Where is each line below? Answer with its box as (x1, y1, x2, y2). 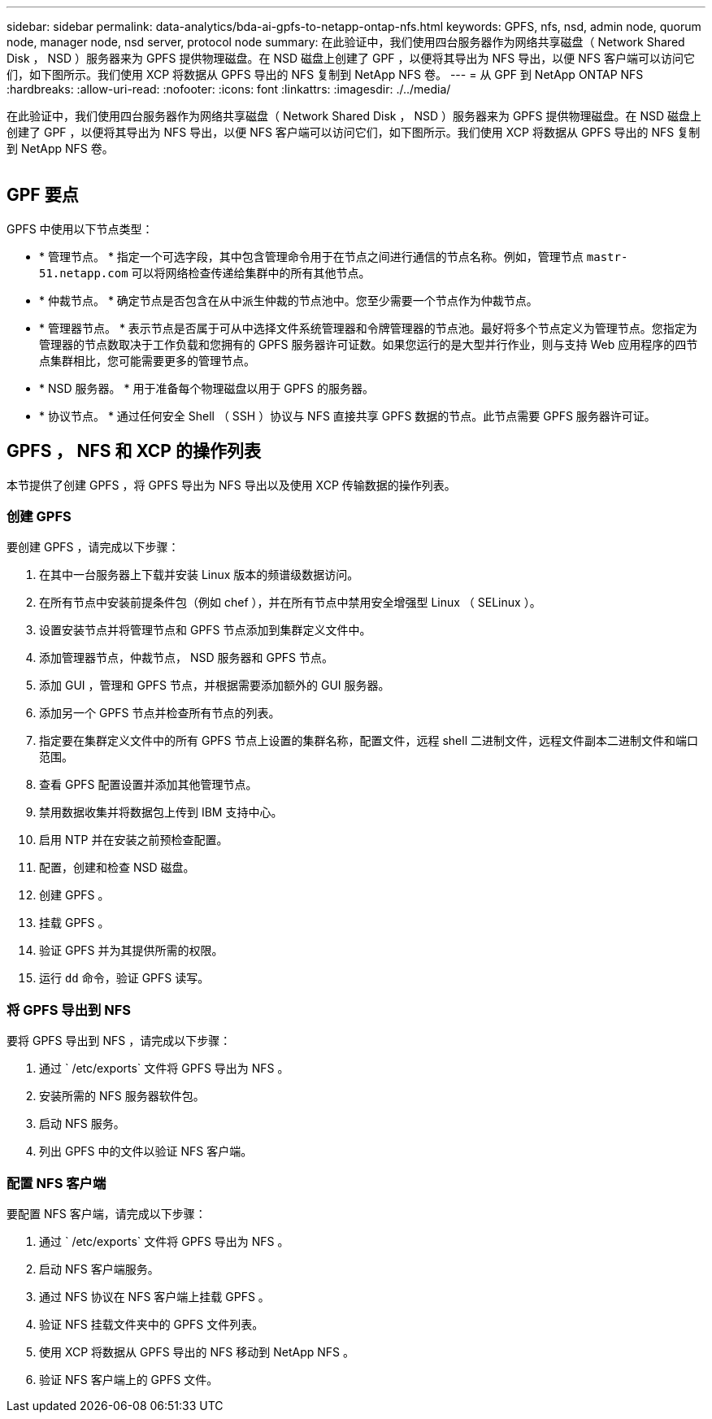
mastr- (586, 250, 628, 263)
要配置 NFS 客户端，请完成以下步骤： (7, 1206, 206, 1221)
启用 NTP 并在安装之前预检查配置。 (39, 833, 228, 847)
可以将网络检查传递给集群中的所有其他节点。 (131, 265, 371, 280)
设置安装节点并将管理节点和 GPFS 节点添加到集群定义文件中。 (39, 623, 371, 638)
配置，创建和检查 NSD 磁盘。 (39, 860, 195, 875)
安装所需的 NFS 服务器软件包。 (39, 1089, 205, 1103)
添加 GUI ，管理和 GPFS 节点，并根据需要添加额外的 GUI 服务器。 (39, 678, 390, 693)
